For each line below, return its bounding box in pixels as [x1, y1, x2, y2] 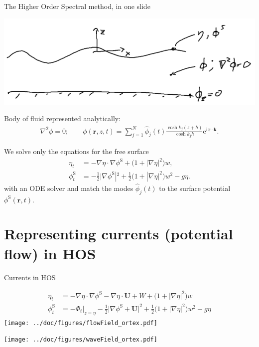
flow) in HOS [4, 243, 96, 263]
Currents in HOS [4, 272, 56, 282]
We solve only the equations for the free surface [4, 146, 149, 157]
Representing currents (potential [4, 223, 233, 244]
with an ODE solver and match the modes [4, 182, 133, 193]
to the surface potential [159, 182, 231, 193]
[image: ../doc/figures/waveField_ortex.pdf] [4, 336, 157, 344]
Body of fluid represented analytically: [4, 113, 121, 124]
